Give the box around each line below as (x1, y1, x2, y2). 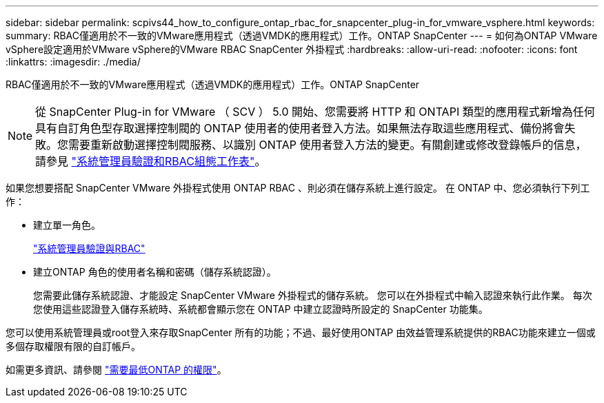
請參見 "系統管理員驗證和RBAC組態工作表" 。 (35, 154, 266, 168)
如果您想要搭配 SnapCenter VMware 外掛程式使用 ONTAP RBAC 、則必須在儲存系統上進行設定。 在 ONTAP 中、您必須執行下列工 (6, 182, 590, 194)
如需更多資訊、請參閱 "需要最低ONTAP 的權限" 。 (6, 364, 227, 375)
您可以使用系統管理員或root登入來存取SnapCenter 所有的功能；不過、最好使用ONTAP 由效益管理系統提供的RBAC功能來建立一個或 (6, 327, 596, 338)
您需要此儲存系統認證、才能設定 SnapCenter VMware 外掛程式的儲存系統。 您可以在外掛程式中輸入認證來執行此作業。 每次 (33, 289, 592, 301)
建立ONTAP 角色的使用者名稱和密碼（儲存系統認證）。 (33, 266, 276, 278)
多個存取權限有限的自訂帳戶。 (6, 340, 141, 352)
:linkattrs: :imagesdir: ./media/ (6, 56, 141, 68)
